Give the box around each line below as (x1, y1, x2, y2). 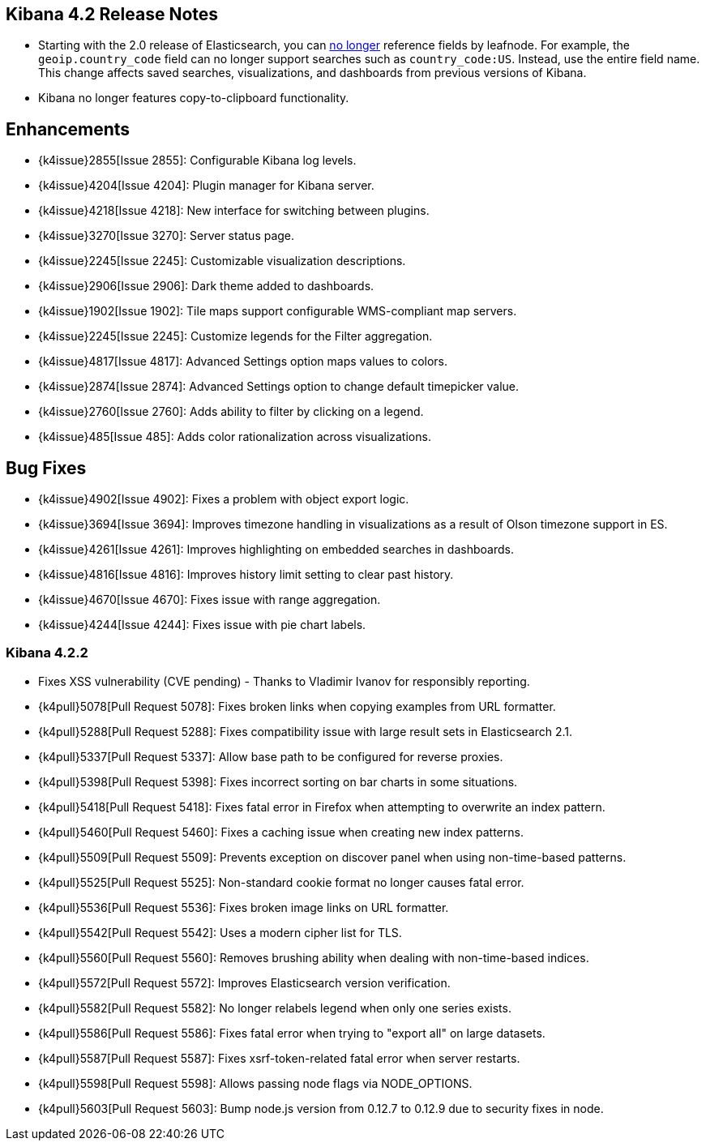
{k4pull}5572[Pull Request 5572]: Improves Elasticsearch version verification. (38, 975, 451, 990)
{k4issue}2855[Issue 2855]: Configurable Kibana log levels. (38, 153, 357, 168)
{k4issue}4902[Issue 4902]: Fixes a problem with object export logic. (38, 492, 409, 507)
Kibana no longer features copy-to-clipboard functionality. (38, 91, 349, 105)
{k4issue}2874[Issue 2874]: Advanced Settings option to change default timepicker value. (38, 379, 520, 394)
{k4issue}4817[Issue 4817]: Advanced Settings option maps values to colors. (38, 354, 448, 369)
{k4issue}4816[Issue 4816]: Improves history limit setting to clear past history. (38, 567, 454, 582)
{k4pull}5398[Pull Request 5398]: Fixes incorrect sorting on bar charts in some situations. (38, 774, 518, 789)
